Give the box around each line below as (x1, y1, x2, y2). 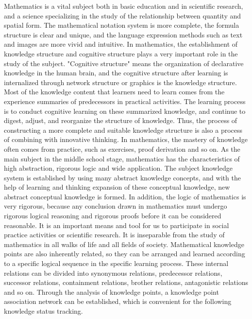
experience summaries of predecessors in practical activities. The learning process (4, 96, 246, 106)
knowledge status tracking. (4, 306, 83, 316)
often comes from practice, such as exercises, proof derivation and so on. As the (4, 143, 240, 154)
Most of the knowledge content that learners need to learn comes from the (4, 87, 225, 97)
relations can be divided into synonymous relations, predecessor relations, (4, 267, 222, 278)
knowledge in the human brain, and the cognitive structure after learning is (4, 68, 228, 78)
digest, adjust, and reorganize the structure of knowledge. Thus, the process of (4, 115, 237, 125)
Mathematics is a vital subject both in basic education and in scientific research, (4, 1, 243, 11)
